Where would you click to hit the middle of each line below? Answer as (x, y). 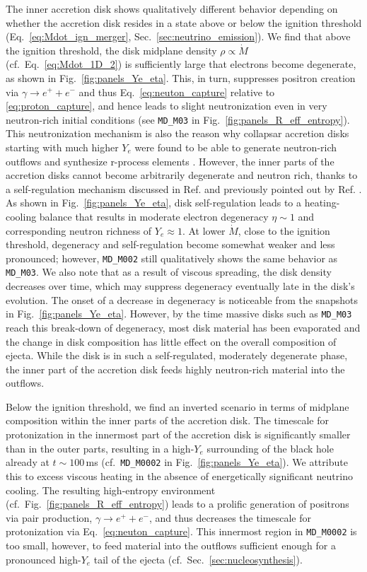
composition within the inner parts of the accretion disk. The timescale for (168, 420)
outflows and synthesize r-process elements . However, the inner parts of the (170, 161)
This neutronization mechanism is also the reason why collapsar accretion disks (177, 133)
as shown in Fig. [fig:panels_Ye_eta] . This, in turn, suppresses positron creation (181, 77)
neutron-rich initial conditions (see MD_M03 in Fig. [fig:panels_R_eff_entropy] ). (178, 119)
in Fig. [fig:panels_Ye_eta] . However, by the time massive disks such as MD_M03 (179, 314)
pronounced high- (43, 559)
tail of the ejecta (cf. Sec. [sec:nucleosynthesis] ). (198, 559)
